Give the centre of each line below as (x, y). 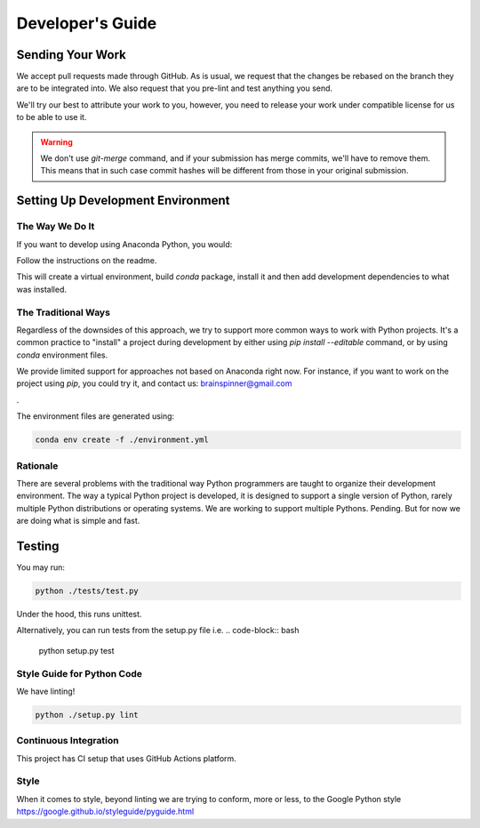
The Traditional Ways (64, 312)
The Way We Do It (56, 227)
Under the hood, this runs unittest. (79, 614)
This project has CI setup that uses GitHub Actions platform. (127, 758)
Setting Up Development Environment (123, 201)
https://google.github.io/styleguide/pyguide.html (105, 812)
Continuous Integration (68, 741)
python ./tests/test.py (87, 591)
